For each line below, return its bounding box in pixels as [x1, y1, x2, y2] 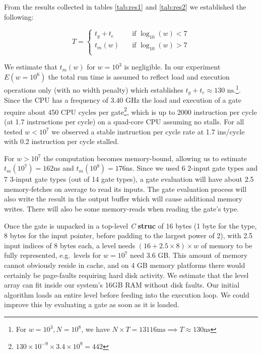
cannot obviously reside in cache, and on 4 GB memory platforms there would [4, 260, 245, 270]
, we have [81, 324, 110, 334]
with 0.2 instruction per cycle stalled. [4, 136, 119, 147]
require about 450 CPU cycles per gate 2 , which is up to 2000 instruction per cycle [4, 105, 257, 117]
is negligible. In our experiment [124, 61, 221, 72]
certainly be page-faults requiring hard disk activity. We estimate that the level [4, 269, 249, 280]
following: [4, 11, 34, 22]
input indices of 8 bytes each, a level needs [4, 240, 135, 250]
